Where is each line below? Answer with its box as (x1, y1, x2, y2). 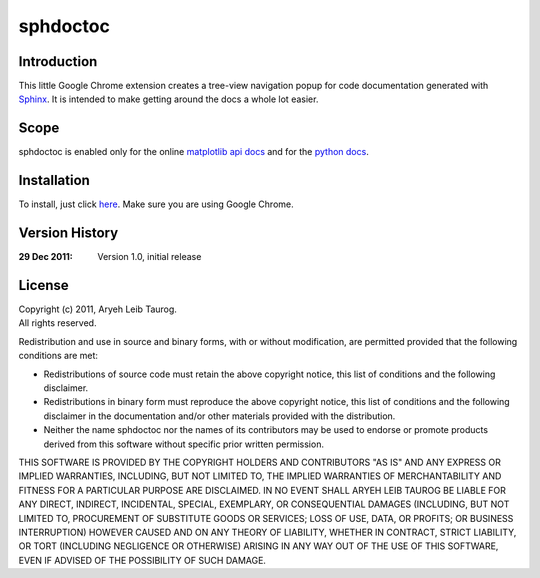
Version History (18, 225, 119, 242)
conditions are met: (18, 350, 99, 362)
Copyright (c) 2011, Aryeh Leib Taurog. (18, 303, 177, 315)
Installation (18, 172, 90, 189)
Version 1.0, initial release (97, 251, 202, 263)
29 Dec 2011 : (18, 251, 74, 263)
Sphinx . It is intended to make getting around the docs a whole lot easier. (18, 93, 319, 105)
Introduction (18, 53, 98, 70)
